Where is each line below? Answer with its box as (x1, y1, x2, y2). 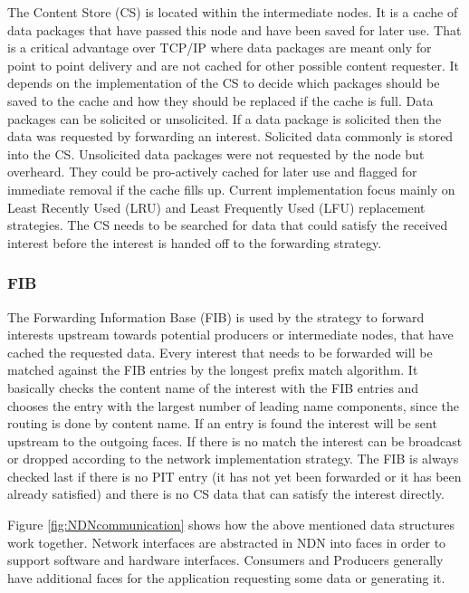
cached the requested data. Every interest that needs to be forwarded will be (7, 342, 433, 361)
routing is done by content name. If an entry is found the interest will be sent (7, 414, 437, 433)
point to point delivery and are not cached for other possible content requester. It (7, 55, 460, 74)
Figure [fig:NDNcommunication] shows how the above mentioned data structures (7, 515, 455, 534)
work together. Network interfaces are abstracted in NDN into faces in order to (7, 532, 446, 551)
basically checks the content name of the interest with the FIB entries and (7, 378, 419, 397)
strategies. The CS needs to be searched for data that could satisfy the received (7, 215, 448, 234)
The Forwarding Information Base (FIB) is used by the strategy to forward (7, 307, 425, 326)
